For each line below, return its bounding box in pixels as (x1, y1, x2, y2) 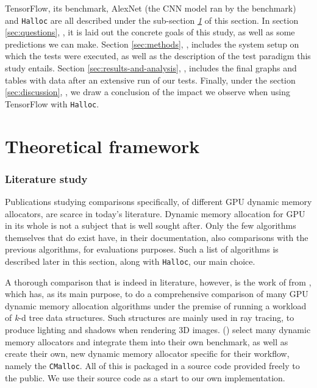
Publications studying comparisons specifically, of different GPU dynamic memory (5, 195, 312, 208)
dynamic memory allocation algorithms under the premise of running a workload (5, 299, 307, 312)
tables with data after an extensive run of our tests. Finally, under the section (5, 73, 296, 86)
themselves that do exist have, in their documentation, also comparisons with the (5, 231, 308, 243)
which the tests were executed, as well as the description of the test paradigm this (5, 49, 311, 62)
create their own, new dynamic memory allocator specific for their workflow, (5, 347, 290, 360)
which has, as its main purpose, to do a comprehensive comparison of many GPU (5, 287, 308, 300)
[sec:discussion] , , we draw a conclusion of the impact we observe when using (5, 85, 291, 98)
